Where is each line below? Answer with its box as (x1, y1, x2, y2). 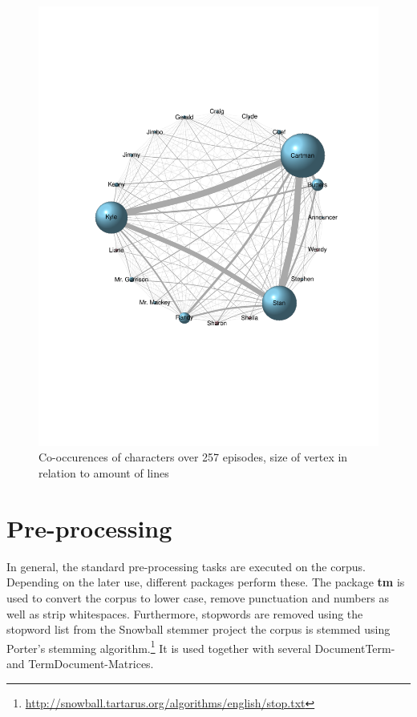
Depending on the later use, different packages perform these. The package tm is (6, 574, 405, 590)
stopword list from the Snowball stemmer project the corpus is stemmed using (6, 621, 391, 638)
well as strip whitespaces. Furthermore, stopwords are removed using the (6, 605, 363, 622)
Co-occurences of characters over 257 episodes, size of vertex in (38, 449, 348, 465)
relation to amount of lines (38, 465, 169, 481)
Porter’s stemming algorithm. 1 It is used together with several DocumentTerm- (6, 637, 395, 656)
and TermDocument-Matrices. (6, 655, 154, 672)
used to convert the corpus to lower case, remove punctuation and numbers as (6, 589, 389, 606)
